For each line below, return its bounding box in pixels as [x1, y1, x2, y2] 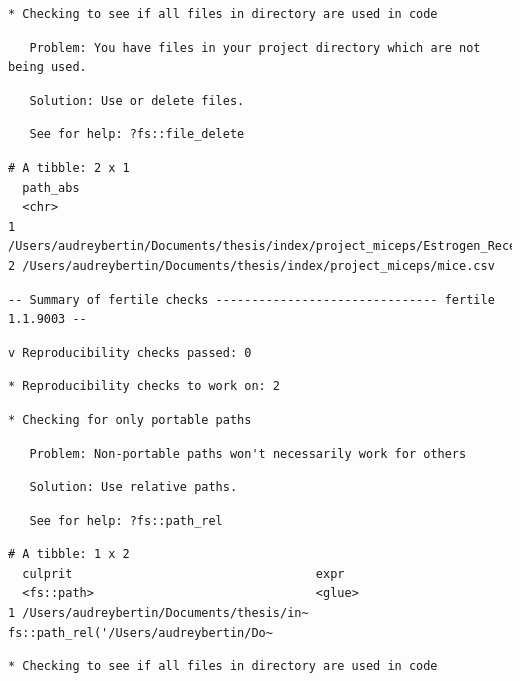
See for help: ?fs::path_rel [29, 513, 223, 528]
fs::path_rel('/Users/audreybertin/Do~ [8, 625, 273, 640]
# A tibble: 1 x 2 [8, 547, 130, 562]
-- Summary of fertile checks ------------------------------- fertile [8, 292, 495, 307]
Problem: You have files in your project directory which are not [29, 40, 481, 55]
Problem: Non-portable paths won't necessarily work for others [29, 446, 467, 461]
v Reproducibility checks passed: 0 [8, 345, 252, 360]
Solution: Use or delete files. [29, 93, 245, 108]
